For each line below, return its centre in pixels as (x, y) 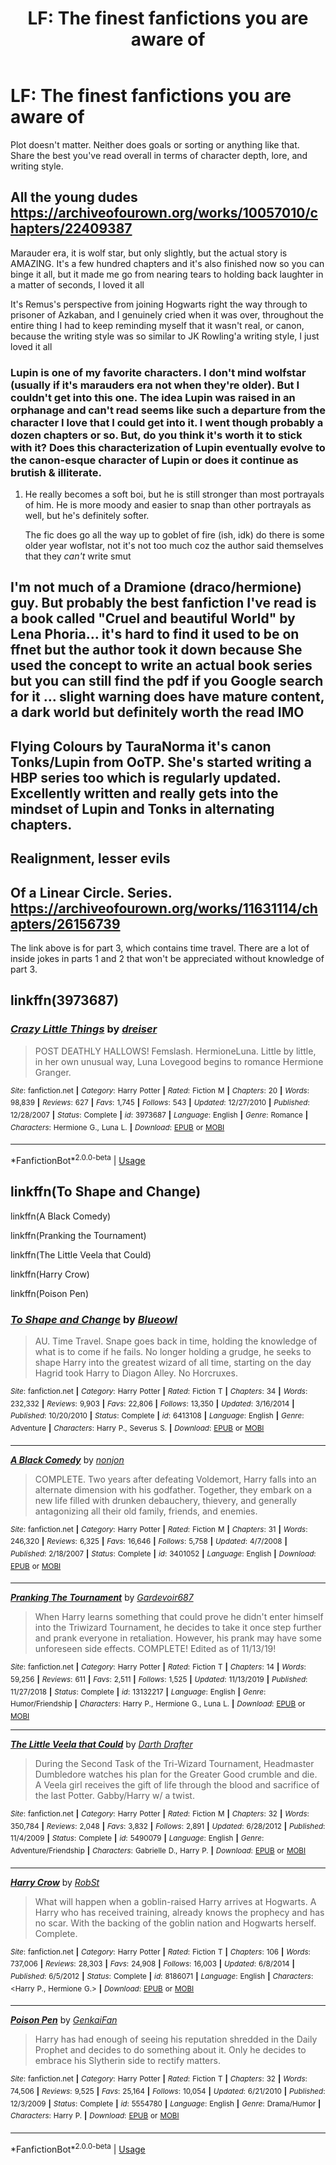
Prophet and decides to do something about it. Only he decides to (170, 2050)
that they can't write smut (78, 556)
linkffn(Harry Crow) (50, 1274)
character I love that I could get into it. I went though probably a (167, 422)
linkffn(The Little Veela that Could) (81, 1254)
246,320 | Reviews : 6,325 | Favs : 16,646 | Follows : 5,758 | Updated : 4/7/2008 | (149, 1542)
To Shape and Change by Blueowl (94, 1319)
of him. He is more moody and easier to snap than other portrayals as (168, 505)
